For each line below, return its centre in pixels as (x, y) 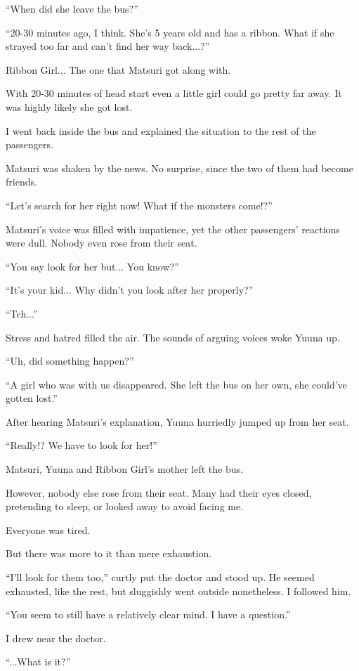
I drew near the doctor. (56, 638)
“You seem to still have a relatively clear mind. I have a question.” (148, 614)
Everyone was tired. (48, 529)
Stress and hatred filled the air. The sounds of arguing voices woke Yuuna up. (173, 337)
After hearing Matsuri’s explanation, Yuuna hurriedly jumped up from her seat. (177, 421)
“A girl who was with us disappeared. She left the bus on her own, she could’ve (176, 384)
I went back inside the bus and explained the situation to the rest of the (161, 130)
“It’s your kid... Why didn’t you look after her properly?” (130, 290)
